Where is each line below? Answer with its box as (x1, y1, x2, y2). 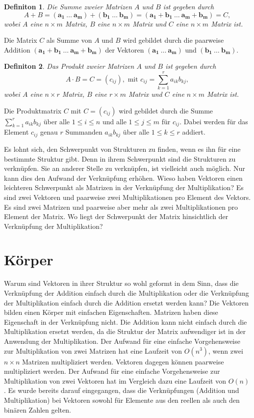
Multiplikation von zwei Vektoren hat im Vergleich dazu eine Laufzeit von (4, 375, 226, 386)
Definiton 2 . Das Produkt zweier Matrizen (4, 61, 134, 71)
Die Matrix (4, 35, 37, 45)
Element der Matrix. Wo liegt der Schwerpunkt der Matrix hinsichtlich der (4, 211, 229, 222)
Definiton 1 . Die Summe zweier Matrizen (4, 1, 132, 11)
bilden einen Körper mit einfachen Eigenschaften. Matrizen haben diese (4, 307, 218, 317)
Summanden (65, 127, 102, 137)
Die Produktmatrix (4, 105, 62, 115)
